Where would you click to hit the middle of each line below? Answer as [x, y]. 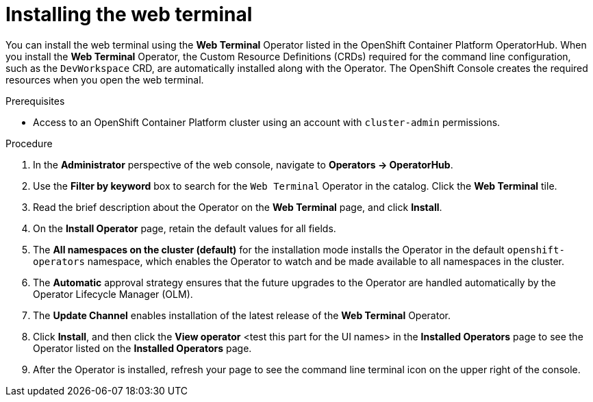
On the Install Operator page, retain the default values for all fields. [185, 228]
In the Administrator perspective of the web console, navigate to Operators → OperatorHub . [243, 164]
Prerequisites [35, 101]
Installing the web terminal [129, 14]
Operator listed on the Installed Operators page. [142, 348]
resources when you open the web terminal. [105, 79]
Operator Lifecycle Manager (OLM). [113, 294]
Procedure [29, 143]
